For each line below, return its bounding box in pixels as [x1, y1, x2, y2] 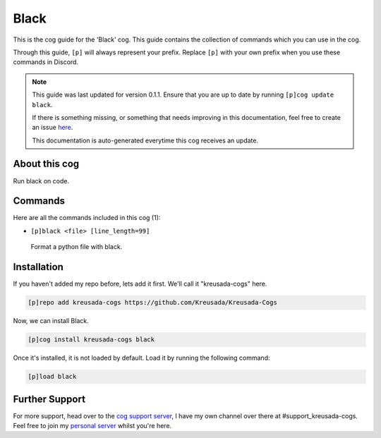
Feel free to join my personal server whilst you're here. [13, 421, 172, 430]
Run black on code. [13, 176, 70, 185]
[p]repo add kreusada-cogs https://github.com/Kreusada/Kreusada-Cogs [28, 298, 278, 307]
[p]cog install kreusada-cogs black [28, 336, 155, 343]
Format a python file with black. [30, 243, 123, 251]
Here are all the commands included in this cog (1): [13, 214, 161, 222]
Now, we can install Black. [13, 317, 90, 325]
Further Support [13, 393, 86, 405]
